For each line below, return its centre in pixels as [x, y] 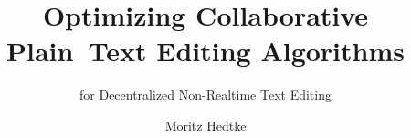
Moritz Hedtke [205, 125]
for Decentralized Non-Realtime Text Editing [205, 95]
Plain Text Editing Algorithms [205, 51]
